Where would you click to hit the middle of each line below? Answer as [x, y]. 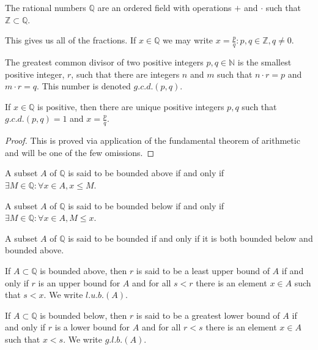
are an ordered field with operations [165, 7]
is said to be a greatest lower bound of [208, 315]
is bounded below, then [83, 315]
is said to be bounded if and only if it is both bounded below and [190, 238]
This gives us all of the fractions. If [71, 40]
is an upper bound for [79, 282]
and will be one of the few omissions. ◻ [80, 152]
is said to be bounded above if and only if [146, 173]
